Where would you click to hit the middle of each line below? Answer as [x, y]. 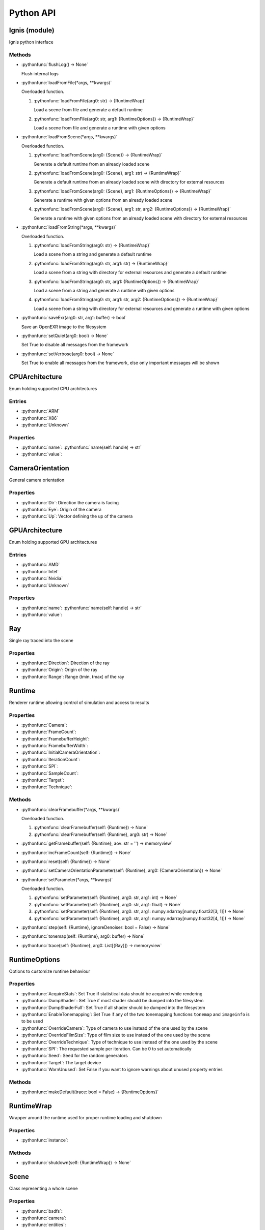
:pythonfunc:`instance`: [45, 1140]
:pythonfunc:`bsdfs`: [42, 1211]
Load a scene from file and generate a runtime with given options [100, 127]
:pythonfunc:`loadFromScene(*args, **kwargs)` [69, 137]
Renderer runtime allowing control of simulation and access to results [79, 702]
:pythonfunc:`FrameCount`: [49, 732]
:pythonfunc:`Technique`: [47, 787]
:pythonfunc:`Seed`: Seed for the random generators [75, 1056]
